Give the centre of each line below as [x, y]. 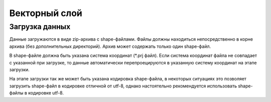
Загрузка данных [40, 27]
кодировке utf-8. [46, 93]
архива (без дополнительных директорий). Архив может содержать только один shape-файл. [110, 46]
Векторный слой [46, 13]
